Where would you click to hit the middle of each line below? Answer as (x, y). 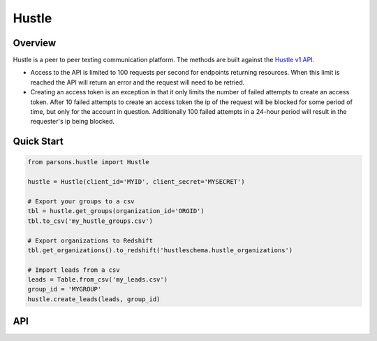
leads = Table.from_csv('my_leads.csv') (97, 280)
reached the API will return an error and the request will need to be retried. (138, 82)
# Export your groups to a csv (81, 201)
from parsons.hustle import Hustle (88, 162)
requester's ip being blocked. (73, 122)
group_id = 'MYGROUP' (65, 289)
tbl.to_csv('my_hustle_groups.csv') (90, 221)
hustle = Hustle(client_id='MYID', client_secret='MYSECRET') (136, 182)
